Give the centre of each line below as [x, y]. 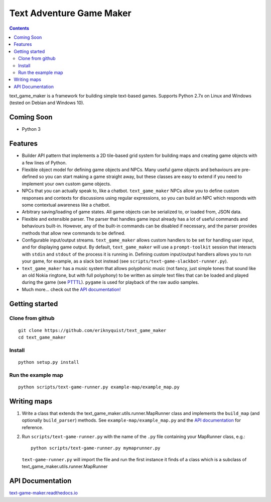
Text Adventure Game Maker [70, 13]
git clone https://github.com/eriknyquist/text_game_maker [92, 330]
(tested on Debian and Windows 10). [47, 103]
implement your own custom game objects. [66, 184]
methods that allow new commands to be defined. [74, 233]
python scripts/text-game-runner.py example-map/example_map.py [99, 387]
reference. [33, 427]
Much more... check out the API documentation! [71, 289]
